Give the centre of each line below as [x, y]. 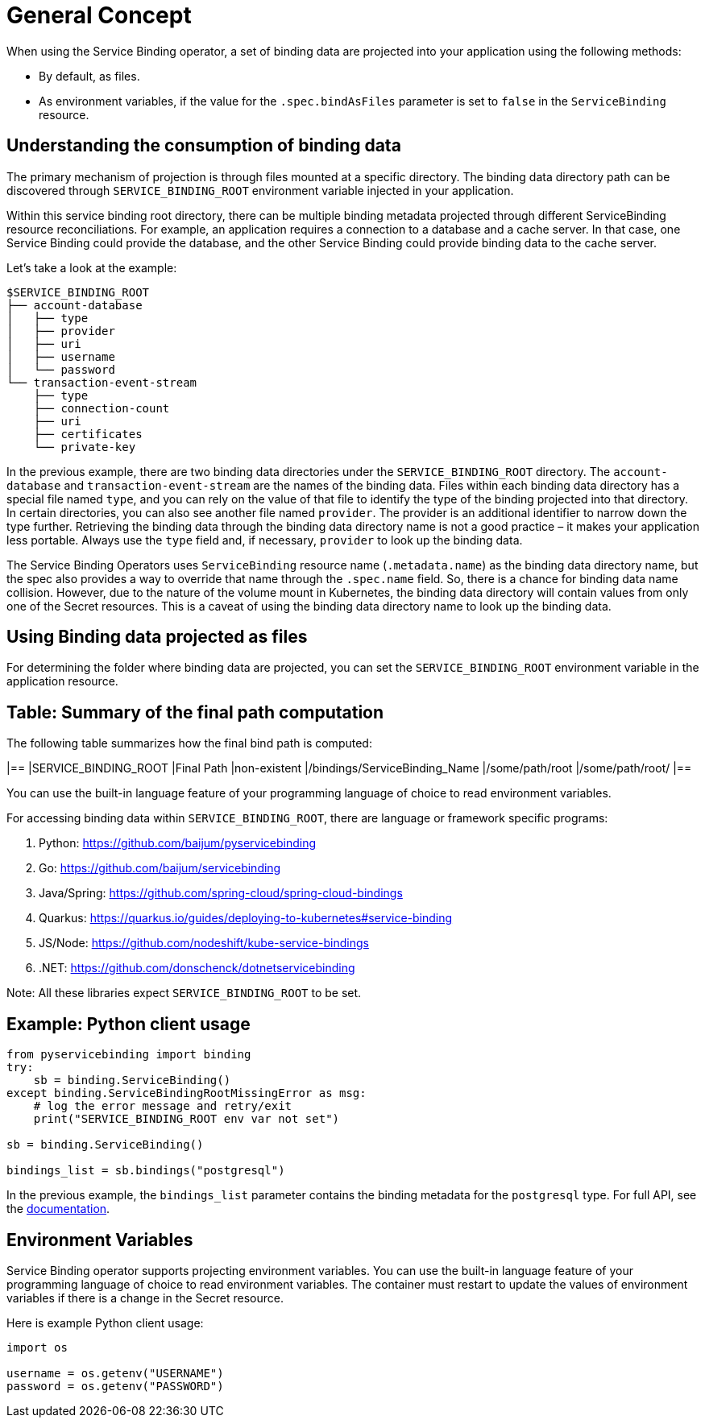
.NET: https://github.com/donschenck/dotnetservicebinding [197, 968]
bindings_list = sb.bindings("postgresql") [146, 1171]
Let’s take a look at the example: [92, 267]
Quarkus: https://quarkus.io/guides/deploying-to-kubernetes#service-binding [246, 918]
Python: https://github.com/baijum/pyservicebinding [178, 843]
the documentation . [58, 1209]
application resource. [62, 681]
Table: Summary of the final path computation [195, 712]
